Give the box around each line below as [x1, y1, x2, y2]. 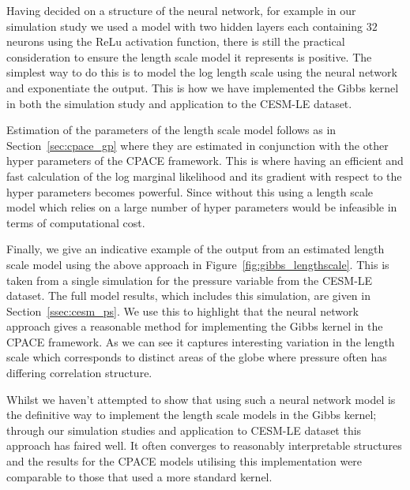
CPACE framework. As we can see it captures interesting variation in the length [6, 333, 395, 350]
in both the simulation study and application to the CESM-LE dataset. [6, 95, 352, 111]
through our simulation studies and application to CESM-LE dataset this [6, 421, 362, 438]
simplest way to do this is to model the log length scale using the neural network [6, 64, 397, 80]
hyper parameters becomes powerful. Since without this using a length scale [6, 183, 374, 200]
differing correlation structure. [6, 365, 152, 381]
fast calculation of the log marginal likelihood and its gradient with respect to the [6, 167, 402, 184]
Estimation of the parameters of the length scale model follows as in [6, 122, 337, 138]
